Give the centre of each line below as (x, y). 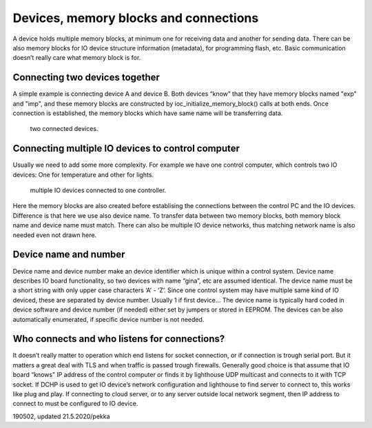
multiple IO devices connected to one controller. (98, 190)
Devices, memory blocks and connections (136, 18)
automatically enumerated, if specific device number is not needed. (108, 319)
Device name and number (69, 255)
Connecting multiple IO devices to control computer (126, 149)
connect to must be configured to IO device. (75, 404)
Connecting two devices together (86, 78)
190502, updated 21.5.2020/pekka (61, 416)
